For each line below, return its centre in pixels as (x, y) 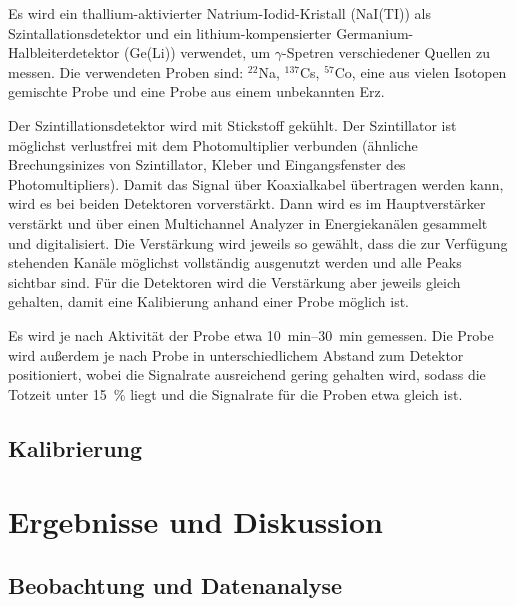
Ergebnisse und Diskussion (195, 521)
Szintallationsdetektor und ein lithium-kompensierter (170, 32)
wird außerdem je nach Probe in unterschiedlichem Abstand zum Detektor (236, 354)
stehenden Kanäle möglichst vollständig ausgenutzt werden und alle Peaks (235, 262)
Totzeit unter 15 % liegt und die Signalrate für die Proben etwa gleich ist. (235, 393)
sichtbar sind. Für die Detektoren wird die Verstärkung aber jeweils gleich (234, 281)
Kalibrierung (75, 447)
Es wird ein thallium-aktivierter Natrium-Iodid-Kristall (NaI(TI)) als (219, 13)
